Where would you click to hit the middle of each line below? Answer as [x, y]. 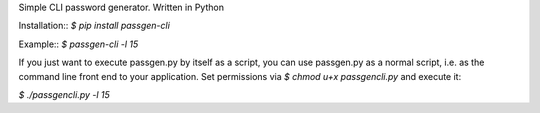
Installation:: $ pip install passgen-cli [94, 26]
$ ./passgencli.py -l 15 [64, 94]
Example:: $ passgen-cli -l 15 [78, 44]
